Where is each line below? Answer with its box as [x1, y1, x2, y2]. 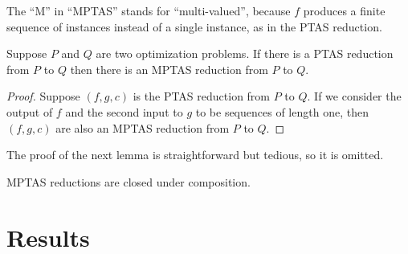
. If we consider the [307, 88, 402, 104]
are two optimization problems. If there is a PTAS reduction [96, 45, 394, 62]
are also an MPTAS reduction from [55, 119, 230, 136]
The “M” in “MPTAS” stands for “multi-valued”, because [6, 2, 291, 18]
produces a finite [303, 2, 386, 18]
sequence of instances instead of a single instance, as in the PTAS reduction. [6, 18, 382, 35]
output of [6, 103, 53, 120]
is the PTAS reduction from [133, 88, 271, 104]
